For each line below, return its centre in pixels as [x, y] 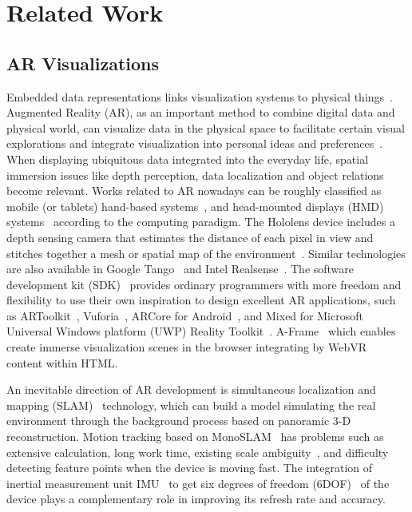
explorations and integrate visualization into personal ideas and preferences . [195, 143]
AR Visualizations [83, 63]
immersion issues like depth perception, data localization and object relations [195, 175]
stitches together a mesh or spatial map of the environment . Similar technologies [206, 253]
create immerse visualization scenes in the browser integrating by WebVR [187, 347]
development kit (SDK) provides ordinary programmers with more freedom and [204, 284]
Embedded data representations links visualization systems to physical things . [200, 96]
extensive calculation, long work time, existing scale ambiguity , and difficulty [198, 452]
